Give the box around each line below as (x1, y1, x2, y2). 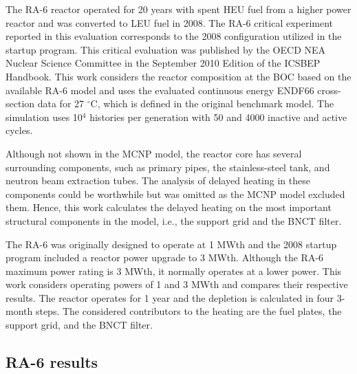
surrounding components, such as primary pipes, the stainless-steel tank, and (6, 159, 330, 174)
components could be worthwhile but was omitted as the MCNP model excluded (6, 186, 345, 201)
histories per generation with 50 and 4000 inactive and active (89, 109, 347, 124)
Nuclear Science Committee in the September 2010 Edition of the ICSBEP (6, 56, 321, 70)
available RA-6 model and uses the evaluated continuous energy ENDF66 (6, 82, 314, 97)
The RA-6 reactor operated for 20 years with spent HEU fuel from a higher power (6, 2, 351, 16)
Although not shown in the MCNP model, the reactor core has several (6, 146, 302, 160)
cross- (317, 82, 341, 97)
